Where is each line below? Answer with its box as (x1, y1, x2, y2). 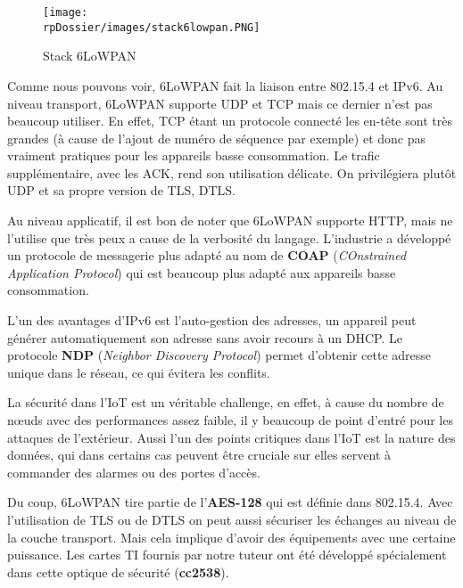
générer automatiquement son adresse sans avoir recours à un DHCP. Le (7, 328, 403, 347)
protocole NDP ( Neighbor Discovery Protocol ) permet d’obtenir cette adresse (7, 346, 432, 364)
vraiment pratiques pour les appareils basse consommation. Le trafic (7, 146, 380, 165)
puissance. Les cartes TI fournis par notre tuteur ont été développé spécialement (7, 545, 447, 564)
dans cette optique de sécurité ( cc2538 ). (7, 562, 229, 581)
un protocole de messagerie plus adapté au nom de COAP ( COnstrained (7, 246, 407, 265)
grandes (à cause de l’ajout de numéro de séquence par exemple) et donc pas (7, 128, 426, 147)
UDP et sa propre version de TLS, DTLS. (7, 181, 236, 200)
